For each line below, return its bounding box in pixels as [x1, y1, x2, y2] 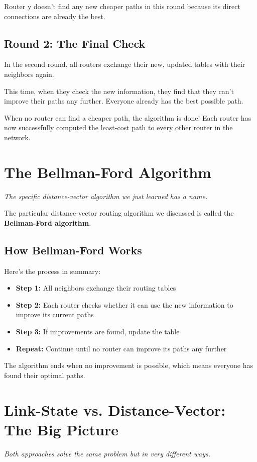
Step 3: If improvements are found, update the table [16, 326, 180, 337]
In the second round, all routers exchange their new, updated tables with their [4, 59, 245, 69]
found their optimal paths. [4, 369, 85, 380]
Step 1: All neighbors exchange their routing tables [16, 283, 176, 293]
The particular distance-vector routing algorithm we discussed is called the [4, 208, 234, 218]
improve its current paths [16, 309, 94, 320]
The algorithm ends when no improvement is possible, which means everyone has [4, 360, 253, 371]
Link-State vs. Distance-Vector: [4, 399, 226, 420]
